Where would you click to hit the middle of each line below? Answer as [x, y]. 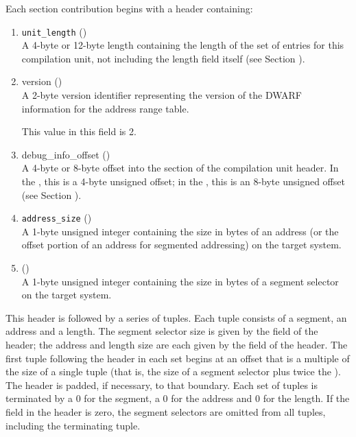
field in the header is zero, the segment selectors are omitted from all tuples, [166, 411]
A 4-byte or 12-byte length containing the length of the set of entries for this [183, 45]
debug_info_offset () [66, 154]
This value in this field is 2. [79, 131]
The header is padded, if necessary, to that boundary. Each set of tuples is [162, 385]
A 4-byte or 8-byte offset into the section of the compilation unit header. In [180, 168]
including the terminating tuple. [73, 425]
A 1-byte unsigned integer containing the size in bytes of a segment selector [180, 281]
